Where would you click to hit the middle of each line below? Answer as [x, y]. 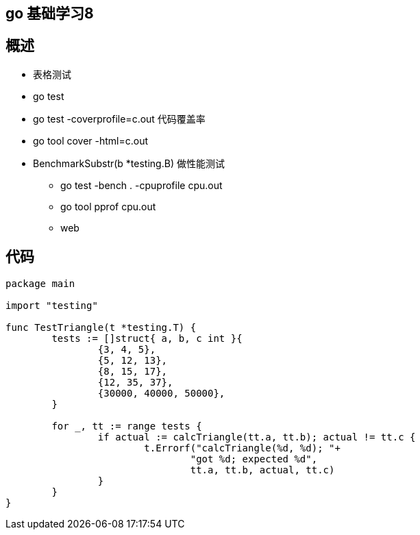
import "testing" [52, 305]
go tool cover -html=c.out [91, 140]
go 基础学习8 [50, 13]
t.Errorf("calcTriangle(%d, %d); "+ [242, 448]
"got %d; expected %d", [254, 459]
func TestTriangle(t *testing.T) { [101, 327]
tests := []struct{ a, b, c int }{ [147, 338]
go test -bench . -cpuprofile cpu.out [141, 185]
